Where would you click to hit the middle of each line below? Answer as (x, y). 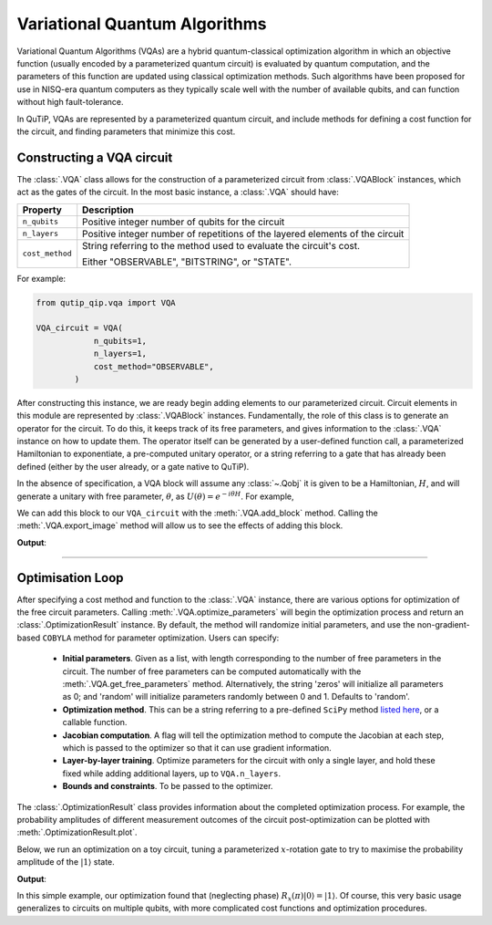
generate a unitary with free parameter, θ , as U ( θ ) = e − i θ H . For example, (156, 495)
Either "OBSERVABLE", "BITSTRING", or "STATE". (187, 262)
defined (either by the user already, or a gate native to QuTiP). (133, 466)
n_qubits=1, (120, 341)
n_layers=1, (120, 354)
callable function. (95, 722)
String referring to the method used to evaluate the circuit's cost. (221, 245)
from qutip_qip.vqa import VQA (106, 302)
